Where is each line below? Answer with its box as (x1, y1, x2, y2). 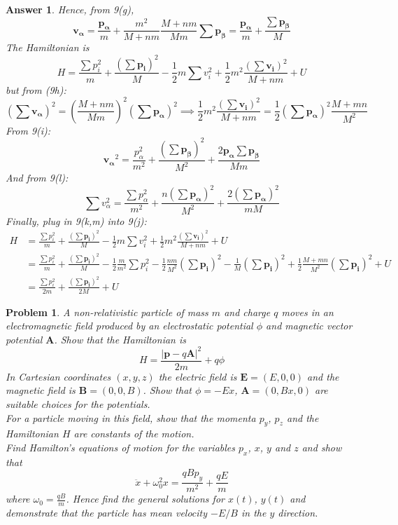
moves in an (281, 304, 334, 319)
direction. (278, 505, 318, 520)
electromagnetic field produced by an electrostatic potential (6, 318, 253, 333)
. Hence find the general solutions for (66, 491, 225, 506)
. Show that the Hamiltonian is (54, 332, 187, 346)
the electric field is (158, 369, 237, 383)
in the (241, 505, 266, 520)
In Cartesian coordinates (6, 369, 111, 383)
